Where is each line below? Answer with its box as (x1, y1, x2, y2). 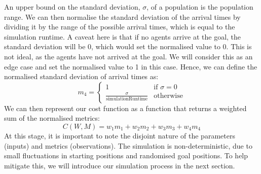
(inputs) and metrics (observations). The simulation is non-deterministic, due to (4, 140, 252, 151)
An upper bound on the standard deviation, (4, 2, 140, 12)
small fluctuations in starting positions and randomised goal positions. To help (4, 150, 248, 161)
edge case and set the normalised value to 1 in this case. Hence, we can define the (4, 61, 257, 72)
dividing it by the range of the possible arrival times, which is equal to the (4, 21, 235, 32)
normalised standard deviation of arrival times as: (4, 71, 159, 82)
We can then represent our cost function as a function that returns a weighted (4, 102, 247, 113)
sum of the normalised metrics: (4, 113, 100, 123)
